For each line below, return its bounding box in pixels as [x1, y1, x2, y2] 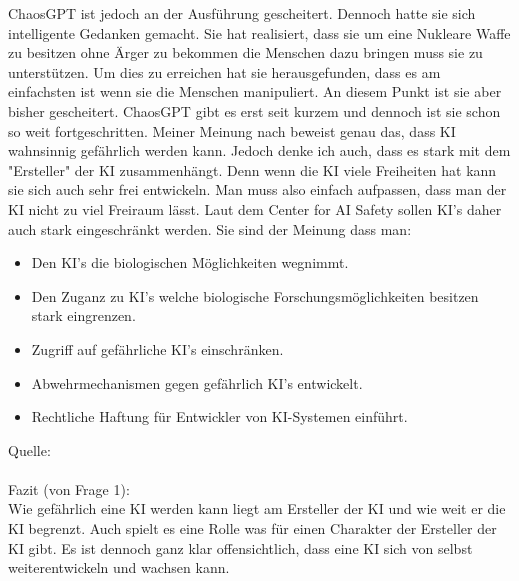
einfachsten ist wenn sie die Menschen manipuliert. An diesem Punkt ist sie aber [8, 81, 502, 102]
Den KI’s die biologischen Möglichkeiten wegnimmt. [31, 252, 349, 273]
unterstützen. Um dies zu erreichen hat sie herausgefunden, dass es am [8, 61, 441, 82]
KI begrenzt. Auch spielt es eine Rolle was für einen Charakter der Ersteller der [8, 518, 497, 539]
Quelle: [8, 439, 51, 460]
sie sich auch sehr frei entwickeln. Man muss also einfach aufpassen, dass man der [8, 179, 507, 200]
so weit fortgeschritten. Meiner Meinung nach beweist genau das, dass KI [8, 120, 456, 141]
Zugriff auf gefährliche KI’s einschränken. [31, 338, 284, 359]
